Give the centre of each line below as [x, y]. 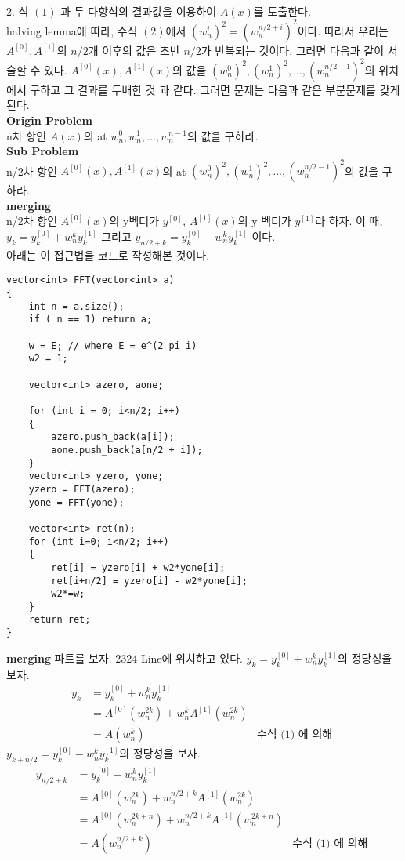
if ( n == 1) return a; [90, 320]
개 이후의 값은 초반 [134, 50]
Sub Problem [43, 151]
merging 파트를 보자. [59, 658]
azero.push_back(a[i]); [113, 437]
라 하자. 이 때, [349, 221]
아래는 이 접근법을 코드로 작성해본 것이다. [108, 254]
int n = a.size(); [76, 306]
